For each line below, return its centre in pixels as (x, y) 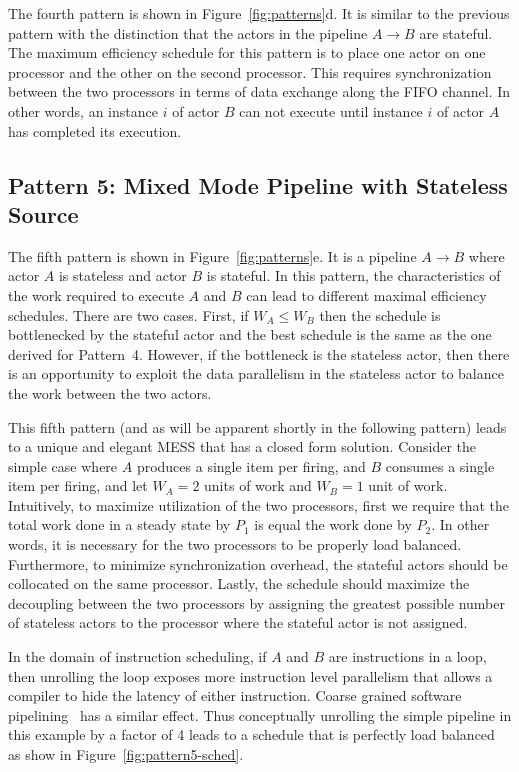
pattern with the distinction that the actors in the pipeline (188, 32)
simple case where (63, 465)
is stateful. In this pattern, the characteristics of (353, 275)
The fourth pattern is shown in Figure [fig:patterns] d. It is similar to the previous (259, 13)
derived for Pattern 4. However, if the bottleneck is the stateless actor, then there (259, 353)
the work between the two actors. (110, 392)
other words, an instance (83, 110)
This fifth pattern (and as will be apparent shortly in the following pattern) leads (257, 426)
